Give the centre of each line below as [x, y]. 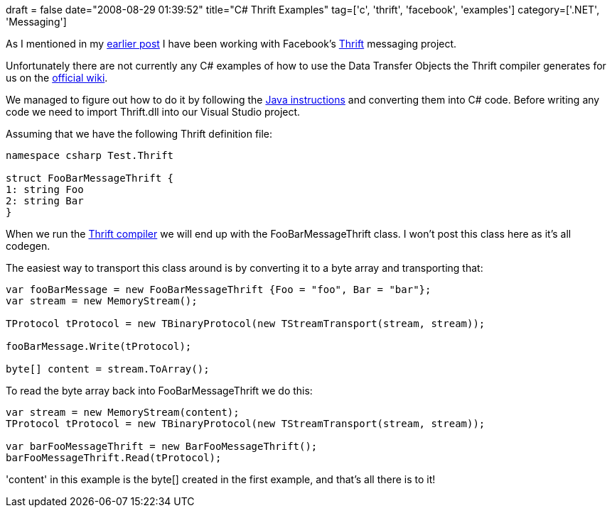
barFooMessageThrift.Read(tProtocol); [114, 458]
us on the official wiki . [57, 78]
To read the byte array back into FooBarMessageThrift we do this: [159, 391]
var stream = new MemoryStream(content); [123, 412]
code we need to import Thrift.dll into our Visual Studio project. [153, 112]
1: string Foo [45, 189]
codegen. [28, 246]
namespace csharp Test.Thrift [90, 155]
